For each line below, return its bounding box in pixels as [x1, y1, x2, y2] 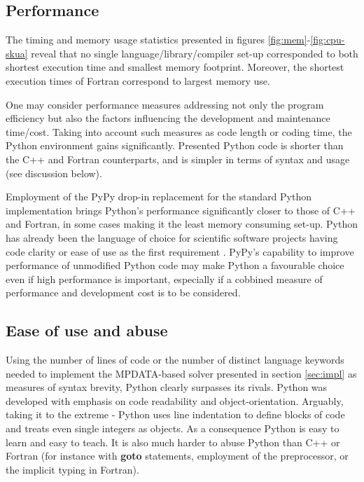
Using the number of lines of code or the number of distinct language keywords [6, 352, 344, 367]
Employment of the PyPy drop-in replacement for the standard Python [6, 189, 312, 204]
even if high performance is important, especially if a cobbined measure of [6, 271, 323, 286]
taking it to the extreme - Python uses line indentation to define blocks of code [6, 407, 345, 422]
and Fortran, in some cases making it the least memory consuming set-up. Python [6, 216, 358, 231]
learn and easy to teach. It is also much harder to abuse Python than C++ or [6, 434, 340, 449]
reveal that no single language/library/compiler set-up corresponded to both [31, 46, 358, 60]
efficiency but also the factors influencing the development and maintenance [6, 111, 330, 125]
